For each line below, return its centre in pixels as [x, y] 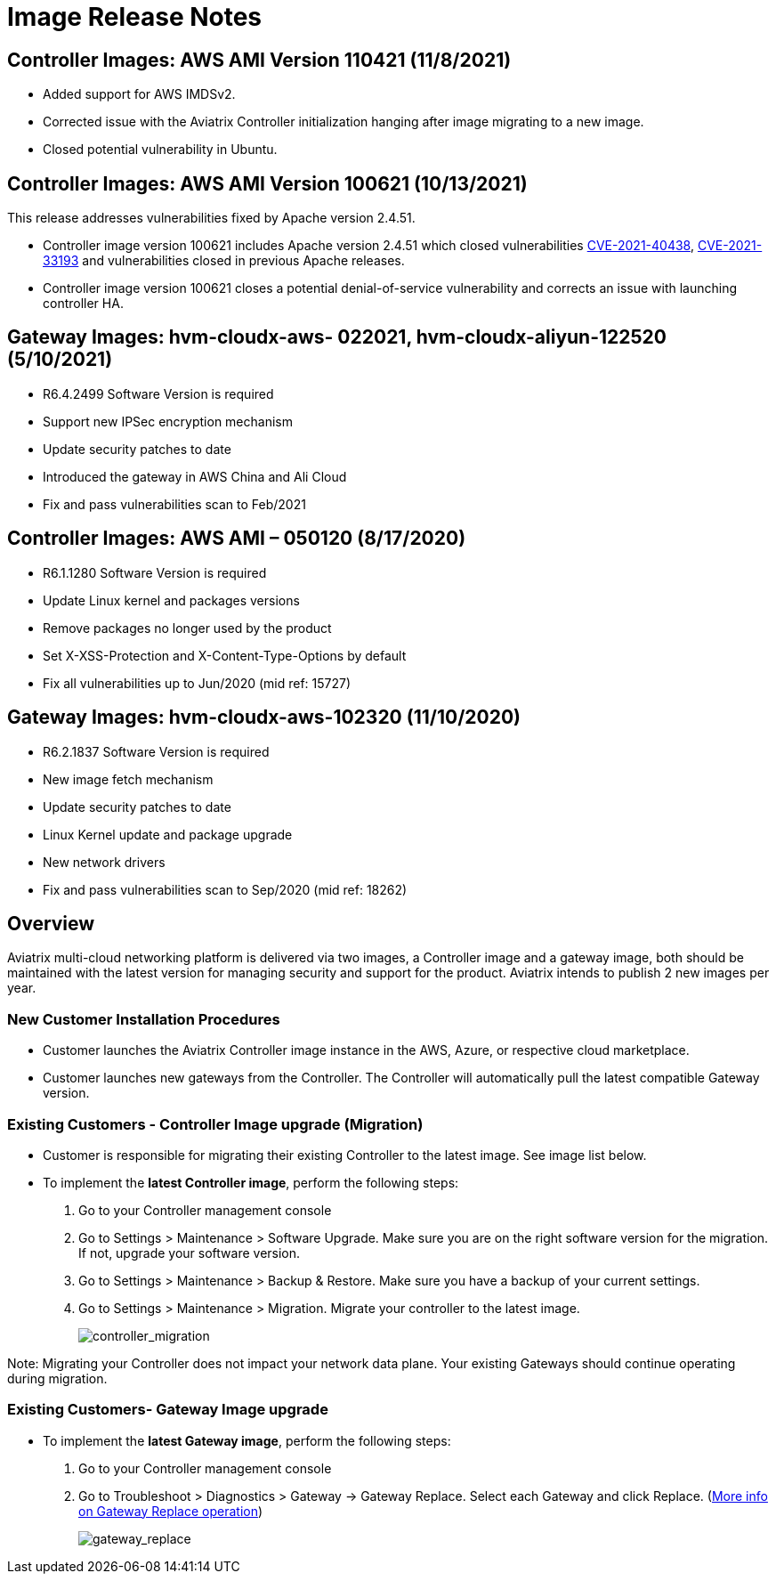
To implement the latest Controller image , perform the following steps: [251, 1182]
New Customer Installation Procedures [144, 1019]
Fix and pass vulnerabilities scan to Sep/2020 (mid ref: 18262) [225, 889]
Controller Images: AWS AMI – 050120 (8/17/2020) [237, 539]
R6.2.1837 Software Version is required [156, 751]
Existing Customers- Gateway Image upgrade [168, 1410]
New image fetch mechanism [128, 779]
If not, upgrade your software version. [190, 1253]
